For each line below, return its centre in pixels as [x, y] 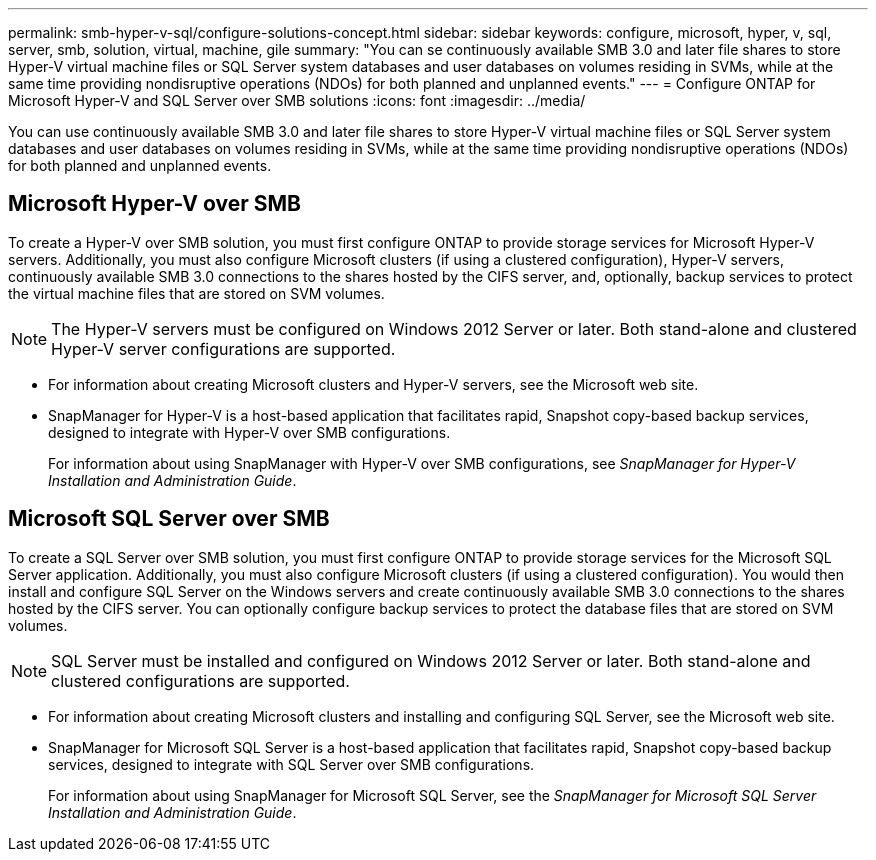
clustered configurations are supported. [200, 680]
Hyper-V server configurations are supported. [223, 348]
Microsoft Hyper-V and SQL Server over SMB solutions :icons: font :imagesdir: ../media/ [297, 100]
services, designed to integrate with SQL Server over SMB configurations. [291, 764]
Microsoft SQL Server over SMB [169, 519]
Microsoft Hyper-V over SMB [154, 204]
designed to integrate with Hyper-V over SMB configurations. [249, 432]
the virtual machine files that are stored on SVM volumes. [196, 293]
